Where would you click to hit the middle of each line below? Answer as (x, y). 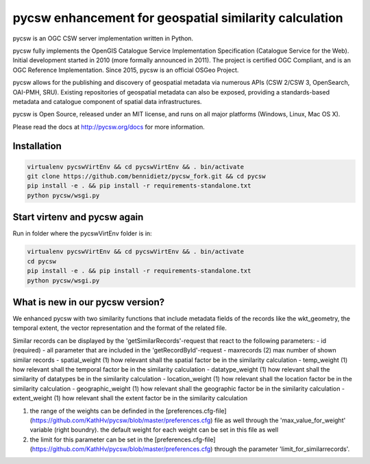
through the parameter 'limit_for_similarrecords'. (282, 449)
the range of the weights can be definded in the (97, 411)
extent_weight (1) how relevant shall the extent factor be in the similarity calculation (130, 398)
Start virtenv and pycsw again (78, 217)
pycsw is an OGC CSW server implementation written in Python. (103, 38)
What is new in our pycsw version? (88, 302)
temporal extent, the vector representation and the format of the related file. (120, 328)
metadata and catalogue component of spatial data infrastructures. (107, 101)
